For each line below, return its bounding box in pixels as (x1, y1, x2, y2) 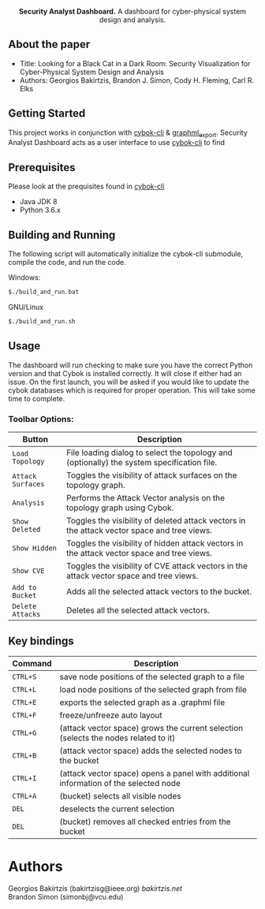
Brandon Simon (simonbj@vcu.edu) (8, 892, 124, 901)
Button (22, 434, 49, 445)
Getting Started (8, 106, 86, 121)
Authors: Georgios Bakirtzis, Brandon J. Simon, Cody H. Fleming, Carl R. (19, 75, 255, 85)
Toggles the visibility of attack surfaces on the (65, 469, 237, 480)
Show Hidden (12, 543, 58, 553)
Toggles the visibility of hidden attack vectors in (65, 538, 244, 549)
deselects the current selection (59, 803, 175, 814)
